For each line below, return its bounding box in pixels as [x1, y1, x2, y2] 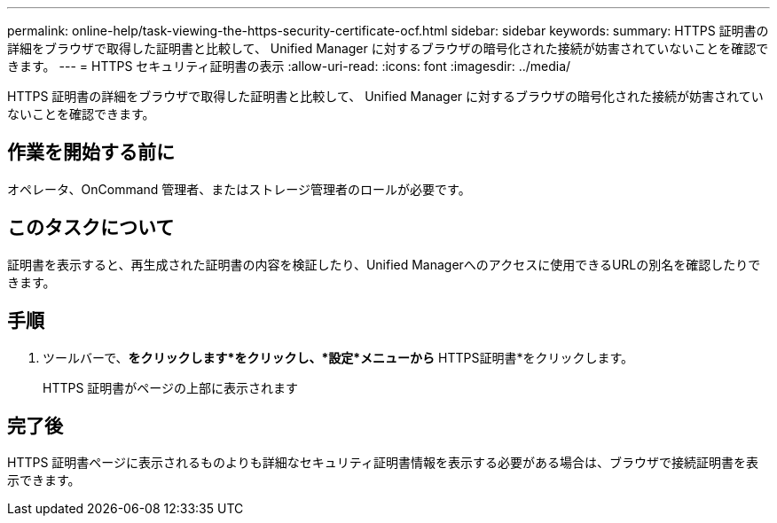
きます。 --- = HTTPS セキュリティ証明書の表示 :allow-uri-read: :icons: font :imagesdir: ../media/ [7, 59, 571, 74]
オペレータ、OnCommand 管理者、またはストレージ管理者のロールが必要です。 [7, 181, 471, 197]
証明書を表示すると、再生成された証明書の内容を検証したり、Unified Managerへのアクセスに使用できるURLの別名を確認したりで [7, 256, 761, 272]
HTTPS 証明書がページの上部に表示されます [43, 379, 299, 395]
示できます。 [7, 472, 81, 488]
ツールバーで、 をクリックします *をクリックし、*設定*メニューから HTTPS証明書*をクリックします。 [43, 349, 634, 365]
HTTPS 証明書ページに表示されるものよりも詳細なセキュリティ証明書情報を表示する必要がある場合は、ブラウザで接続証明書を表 [7, 455, 758, 471]
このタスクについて [7, 216, 175, 239]
